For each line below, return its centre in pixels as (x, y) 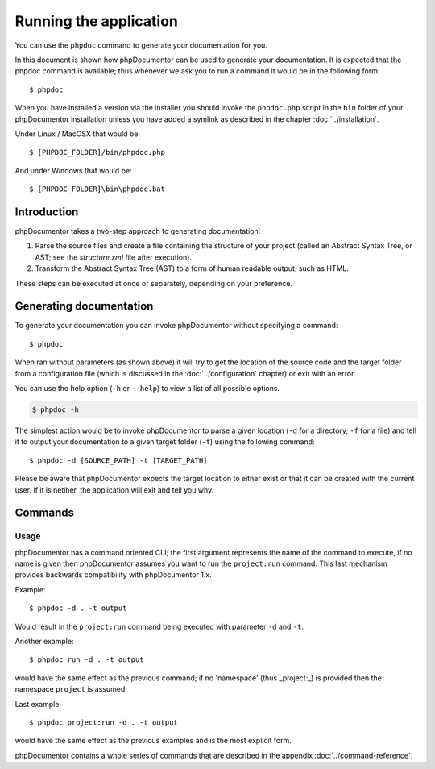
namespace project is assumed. (71, 689)
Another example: (44, 642)
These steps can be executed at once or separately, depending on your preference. (154, 283)
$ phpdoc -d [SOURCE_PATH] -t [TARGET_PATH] (119, 460)
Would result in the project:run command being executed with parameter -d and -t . (159, 626)
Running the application (97, 21)
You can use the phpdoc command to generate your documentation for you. (141, 45)
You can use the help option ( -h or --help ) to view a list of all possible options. (147, 388)
